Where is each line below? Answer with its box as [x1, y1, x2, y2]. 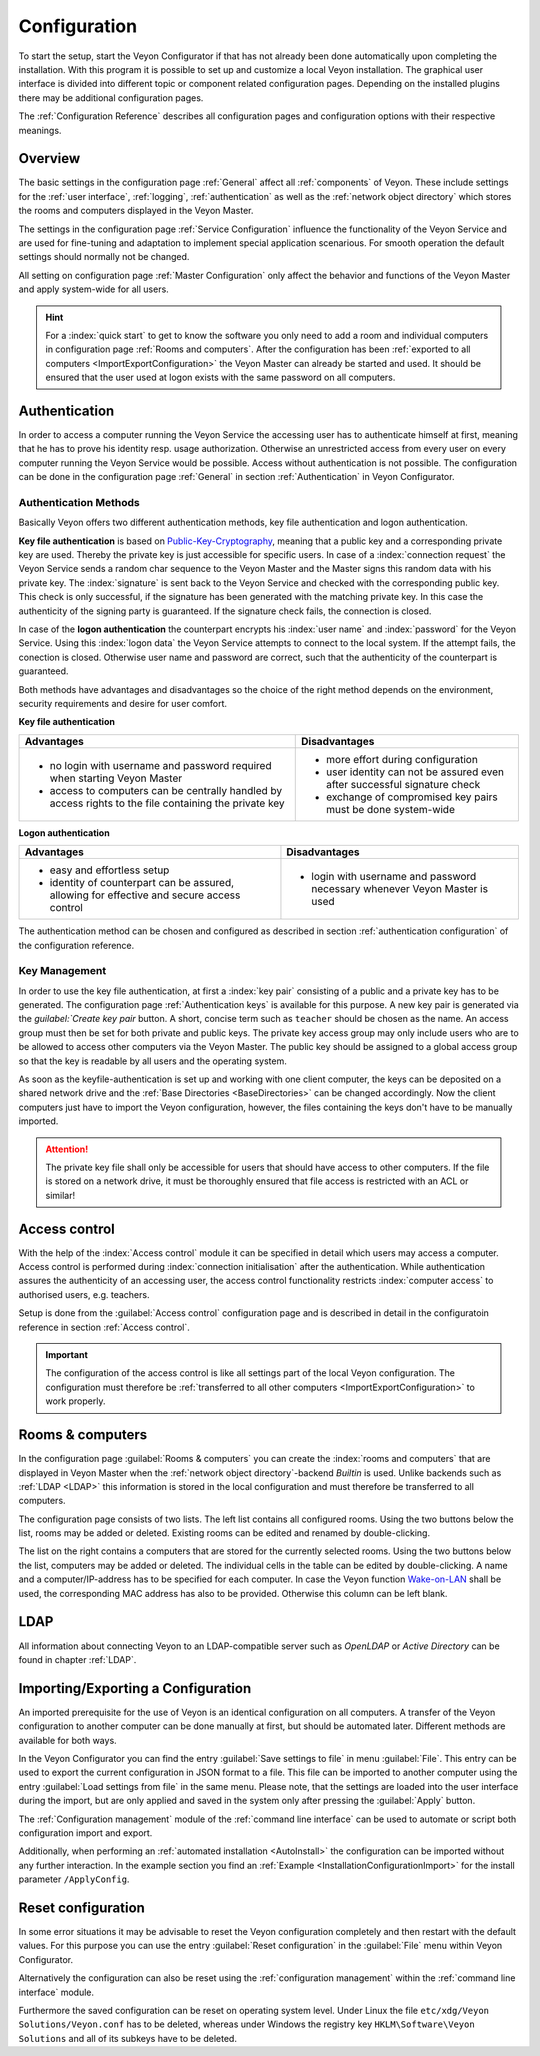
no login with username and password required [49, 758, 272, 772]
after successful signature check [326, 777, 481, 791]
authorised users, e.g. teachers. [18, 1288, 150, 1300]
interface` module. [18, 1986, 95, 1998]
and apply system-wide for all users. [18, 283, 169, 295]
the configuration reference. [18, 939, 135, 951]
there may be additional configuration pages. [18, 91, 204, 104]
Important [45, 1349, 89, 1361]
